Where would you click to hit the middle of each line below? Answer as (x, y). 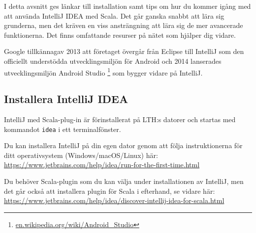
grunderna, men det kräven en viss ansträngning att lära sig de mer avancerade (124, 25)
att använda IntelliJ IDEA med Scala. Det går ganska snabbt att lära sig (114, 15)
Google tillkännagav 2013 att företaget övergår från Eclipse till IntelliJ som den (124, 51)
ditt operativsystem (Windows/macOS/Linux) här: (81, 155)
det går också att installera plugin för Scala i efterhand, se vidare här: (110, 191)
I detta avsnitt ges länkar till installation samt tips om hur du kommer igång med (128, 6)
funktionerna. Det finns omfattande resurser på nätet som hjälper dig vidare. (120, 35)
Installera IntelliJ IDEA (66, 99)
